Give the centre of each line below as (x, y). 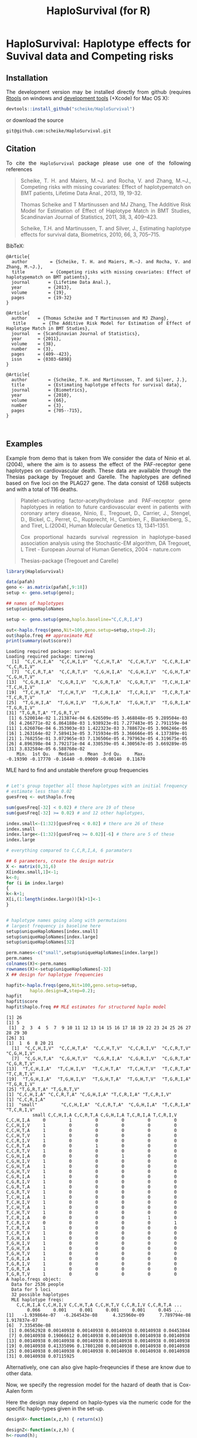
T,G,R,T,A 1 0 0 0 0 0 (91, 1269)
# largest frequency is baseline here (53, 926)
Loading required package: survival (51, 652)
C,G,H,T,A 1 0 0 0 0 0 (91, 1166)
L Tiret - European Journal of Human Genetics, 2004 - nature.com (101, 549)
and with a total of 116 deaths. (42, 489)
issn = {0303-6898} (42, 359)
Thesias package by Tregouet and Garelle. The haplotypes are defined (98, 477)
